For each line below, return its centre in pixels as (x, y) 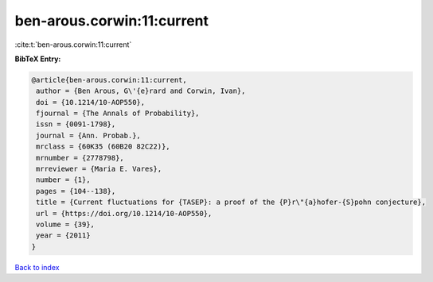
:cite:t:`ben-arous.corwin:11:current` (73, 44)
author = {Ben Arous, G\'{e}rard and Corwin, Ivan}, (141, 91)
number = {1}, (63, 180)
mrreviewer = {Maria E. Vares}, (99, 169)
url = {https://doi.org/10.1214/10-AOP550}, (124, 213)
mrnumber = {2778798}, (80, 158)
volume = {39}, (66, 224)
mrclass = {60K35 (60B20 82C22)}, (103, 147)
